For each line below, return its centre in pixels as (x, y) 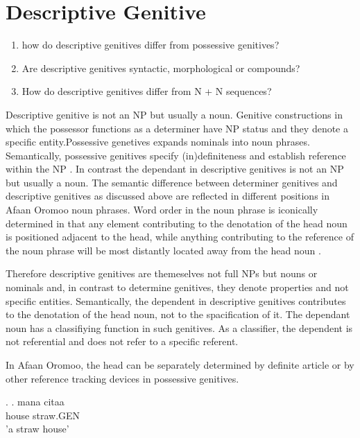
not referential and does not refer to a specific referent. (122, 341)
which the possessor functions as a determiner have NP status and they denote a (177, 128)
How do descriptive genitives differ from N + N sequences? (147, 91)
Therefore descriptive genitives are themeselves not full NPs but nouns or (162, 273)
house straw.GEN (43, 415)
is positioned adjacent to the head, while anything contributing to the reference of (180, 237)
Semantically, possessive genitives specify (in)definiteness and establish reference (176, 155)
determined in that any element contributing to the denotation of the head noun (177, 223)
